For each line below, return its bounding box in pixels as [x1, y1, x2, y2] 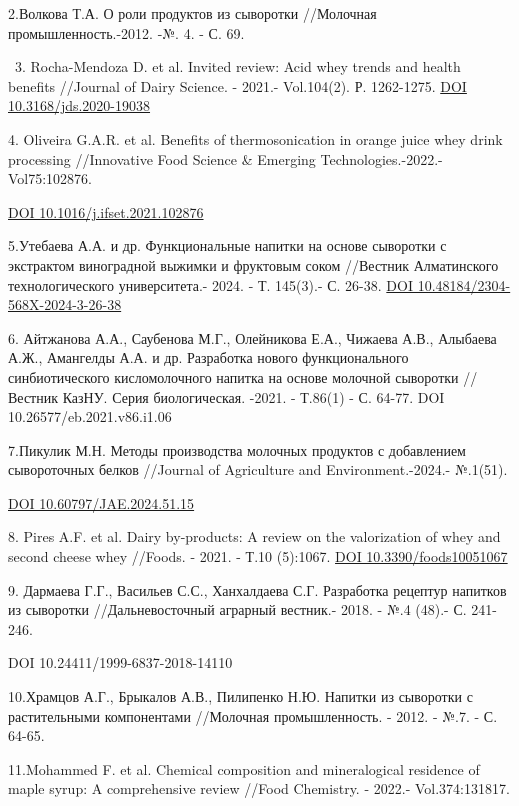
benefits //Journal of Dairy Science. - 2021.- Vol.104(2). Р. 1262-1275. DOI [8, 75, 467, 96]
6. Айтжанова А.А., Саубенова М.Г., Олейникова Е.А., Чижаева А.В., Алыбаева [8, 327, 497, 348]
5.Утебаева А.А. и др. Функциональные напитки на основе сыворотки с [8, 235, 447, 256]
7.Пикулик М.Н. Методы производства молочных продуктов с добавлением [8, 439, 466, 460]
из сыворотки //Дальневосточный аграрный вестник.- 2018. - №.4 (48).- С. [8, 599, 467, 620]
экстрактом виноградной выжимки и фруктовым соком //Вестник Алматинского [8, 254, 499, 275]
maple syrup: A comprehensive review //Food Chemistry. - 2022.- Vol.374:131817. [8, 778, 510, 799]
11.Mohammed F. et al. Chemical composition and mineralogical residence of [8, 758, 480, 779]
